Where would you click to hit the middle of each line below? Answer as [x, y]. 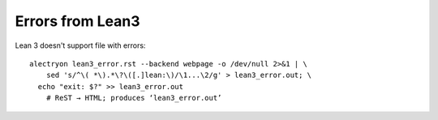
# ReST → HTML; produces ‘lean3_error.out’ [134, 98]
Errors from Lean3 [77, 21]
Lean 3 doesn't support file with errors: [80, 45]
